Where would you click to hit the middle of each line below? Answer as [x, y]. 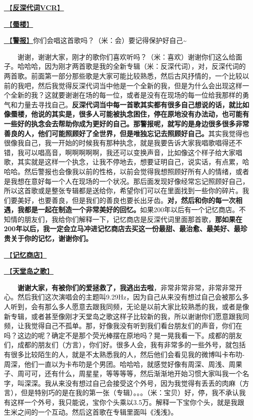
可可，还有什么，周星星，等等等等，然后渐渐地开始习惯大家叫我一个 [133, 373]
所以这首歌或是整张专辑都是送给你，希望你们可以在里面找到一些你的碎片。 [123, 190]
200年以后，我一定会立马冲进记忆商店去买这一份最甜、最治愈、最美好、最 [122, 229]
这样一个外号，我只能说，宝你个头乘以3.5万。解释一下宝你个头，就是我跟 [127, 402]
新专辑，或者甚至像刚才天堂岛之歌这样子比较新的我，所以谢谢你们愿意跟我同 [126, 316]
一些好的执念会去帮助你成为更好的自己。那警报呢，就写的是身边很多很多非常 [126, 123]
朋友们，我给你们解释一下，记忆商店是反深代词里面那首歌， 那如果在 [133, 219]
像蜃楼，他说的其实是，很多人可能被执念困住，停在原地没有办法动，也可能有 [126, 114]
